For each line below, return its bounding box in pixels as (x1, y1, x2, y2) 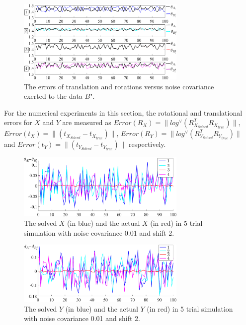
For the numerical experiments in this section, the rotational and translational (4, 107, 243, 118)
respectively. (129, 139, 166, 149)
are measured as (62, 117, 111, 128)
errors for (4, 117, 32, 128)
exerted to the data (24, 91, 82, 101)
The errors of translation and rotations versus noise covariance (24, 81, 214, 91)
